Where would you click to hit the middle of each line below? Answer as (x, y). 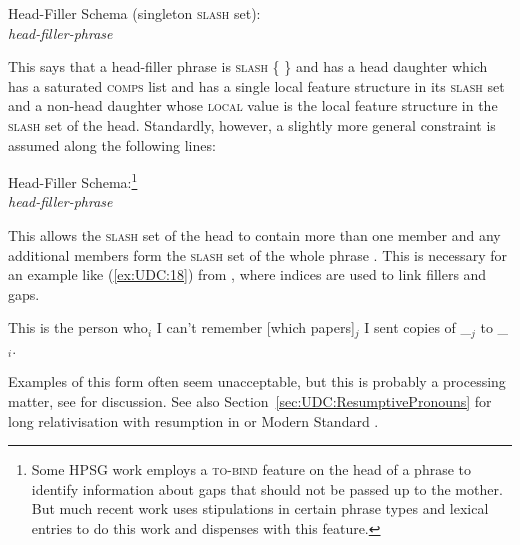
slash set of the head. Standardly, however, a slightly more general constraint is (252, 124)
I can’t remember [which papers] (255, 327)
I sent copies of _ (418, 327)
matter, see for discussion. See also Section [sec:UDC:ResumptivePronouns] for (250, 401)
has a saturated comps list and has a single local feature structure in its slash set (256, 85)
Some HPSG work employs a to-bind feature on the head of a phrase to (251, 469)
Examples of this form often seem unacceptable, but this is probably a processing (257, 381)
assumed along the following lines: (112, 144)
